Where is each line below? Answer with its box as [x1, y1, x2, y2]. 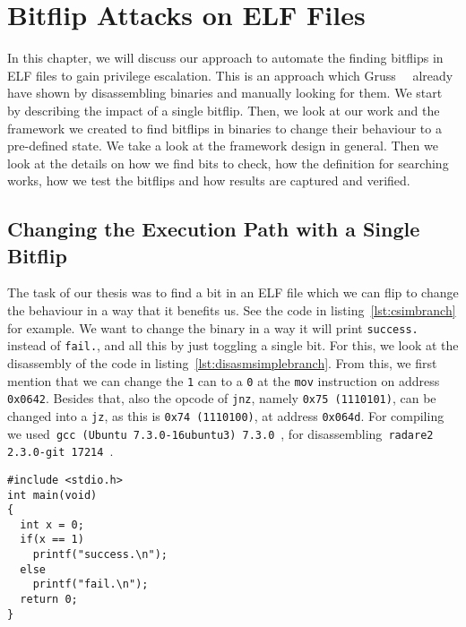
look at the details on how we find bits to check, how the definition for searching [7, 153, 449, 172]
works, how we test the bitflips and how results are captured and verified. [7, 171, 410, 190]
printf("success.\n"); [32, 548, 168, 562]
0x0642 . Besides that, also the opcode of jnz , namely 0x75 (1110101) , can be [7, 389, 436, 408]
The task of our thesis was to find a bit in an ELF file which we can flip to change [7, 283, 459, 302]
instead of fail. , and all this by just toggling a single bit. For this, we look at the [7, 336, 459, 355]
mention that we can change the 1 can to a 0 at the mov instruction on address [7, 371, 440, 390]
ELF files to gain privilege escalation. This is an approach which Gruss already [7, 65, 453, 84]
